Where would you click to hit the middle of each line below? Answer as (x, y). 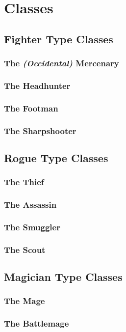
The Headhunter (37, 85)
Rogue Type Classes (56, 157)
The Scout (25, 249)
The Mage (25, 301)
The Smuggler (32, 227)
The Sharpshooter (40, 130)
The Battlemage (37, 323)
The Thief (24, 182)
